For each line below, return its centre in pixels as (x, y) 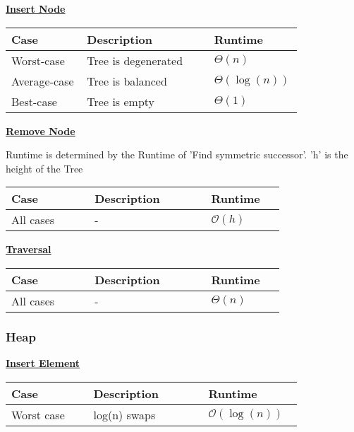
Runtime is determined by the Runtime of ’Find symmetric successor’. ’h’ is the (177, 154)
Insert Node (36, 8)
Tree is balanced (127, 81)
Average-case (43, 81)
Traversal (29, 249)
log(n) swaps (124, 414)
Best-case (34, 101)
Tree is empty (121, 101)
